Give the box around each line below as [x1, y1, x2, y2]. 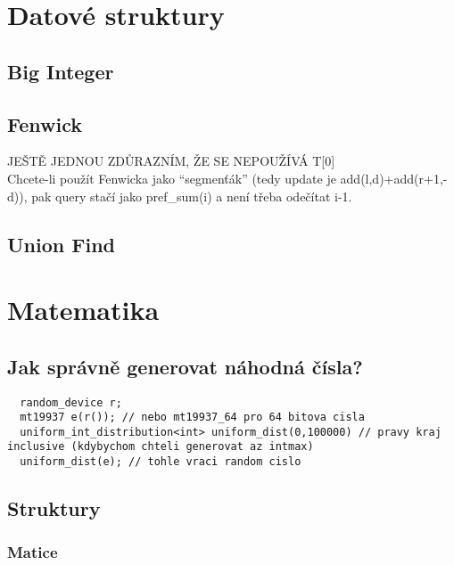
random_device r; [20, 396, 122, 409]
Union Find [7, 230, 115, 258]
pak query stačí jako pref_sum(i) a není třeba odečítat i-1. [31, 186, 352, 205]
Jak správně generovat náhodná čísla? [7, 352, 363, 380]
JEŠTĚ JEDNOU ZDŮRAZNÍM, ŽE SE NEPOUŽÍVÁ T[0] [7, 151, 335, 170]
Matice [7, 541, 58, 563]
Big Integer [7, 57, 114, 85]
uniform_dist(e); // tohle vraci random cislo [20, 455, 301, 469]
